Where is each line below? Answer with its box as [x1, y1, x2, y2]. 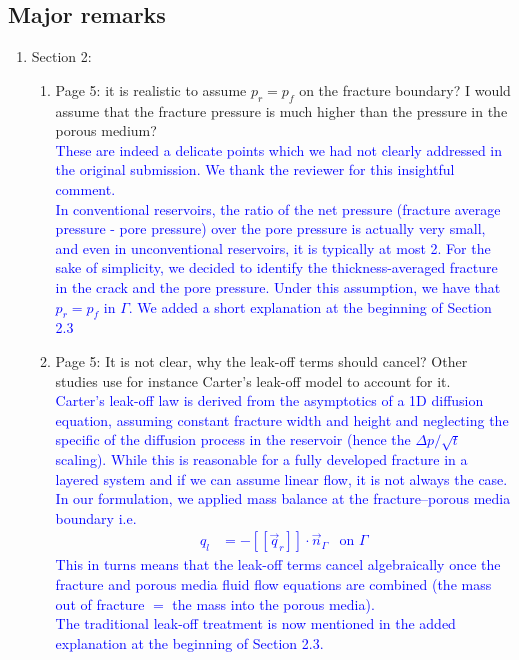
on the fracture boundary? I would [299, 79, 511, 100]
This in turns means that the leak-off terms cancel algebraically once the [55, 554, 501, 575]
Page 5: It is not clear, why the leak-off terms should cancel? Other [55, 350, 468, 371]
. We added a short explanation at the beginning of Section [128, 296, 492, 317]
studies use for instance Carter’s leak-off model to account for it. [55, 370, 451, 391]
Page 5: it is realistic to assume [55, 79, 247, 100]
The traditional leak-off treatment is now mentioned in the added [55, 613, 456, 634]
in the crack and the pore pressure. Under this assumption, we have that [55, 276, 501, 297]
